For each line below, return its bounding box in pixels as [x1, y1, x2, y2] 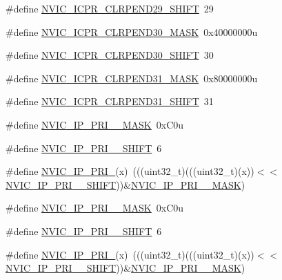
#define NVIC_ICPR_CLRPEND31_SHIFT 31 [6, 94, 214, 109]
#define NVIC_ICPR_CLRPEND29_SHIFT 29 [6, 1, 214, 15]
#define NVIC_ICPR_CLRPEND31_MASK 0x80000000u [6, 71, 258, 85]
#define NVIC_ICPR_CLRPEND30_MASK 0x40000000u [6, 24, 258, 39]
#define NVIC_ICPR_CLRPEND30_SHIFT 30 [6, 48, 214, 62]
